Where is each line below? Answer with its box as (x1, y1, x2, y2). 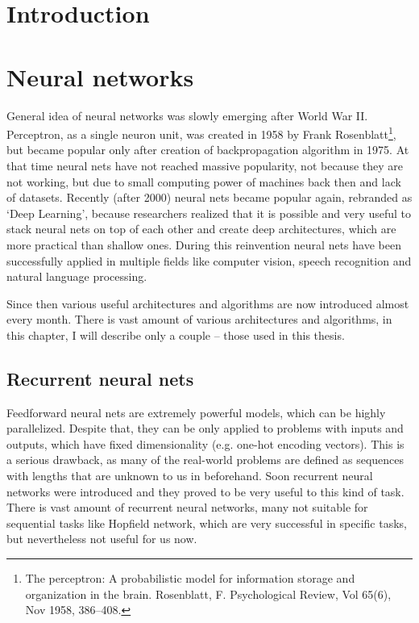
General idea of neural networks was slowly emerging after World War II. (6, 107, 368, 123)
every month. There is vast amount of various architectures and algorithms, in (6, 311, 392, 328)
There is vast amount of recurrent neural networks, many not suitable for (6, 499, 368, 516)
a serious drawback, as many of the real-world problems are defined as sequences (6, 451, 404, 468)
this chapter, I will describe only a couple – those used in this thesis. (6, 326, 345, 343)
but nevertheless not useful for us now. (6, 530, 197, 547)
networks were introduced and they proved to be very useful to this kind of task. (6, 483, 404, 500)
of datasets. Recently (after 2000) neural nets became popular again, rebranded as (6, 189, 413, 206)
